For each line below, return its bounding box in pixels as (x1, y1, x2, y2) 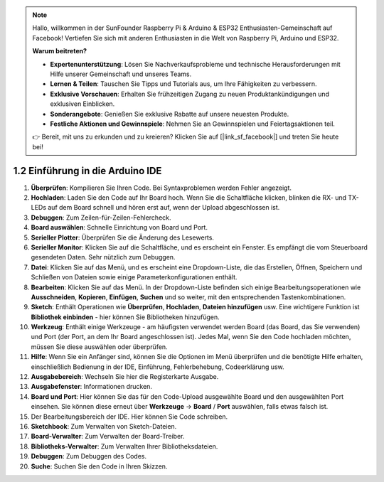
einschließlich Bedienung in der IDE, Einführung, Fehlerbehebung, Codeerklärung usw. (31, 363, 284, 371)
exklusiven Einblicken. (50, 100, 115, 108)
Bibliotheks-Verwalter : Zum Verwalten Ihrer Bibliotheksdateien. (31, 441, 218, 451)
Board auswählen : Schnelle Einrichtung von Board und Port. (31, 223, 208, 232)
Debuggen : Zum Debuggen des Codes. (31, 452, 147, 461)
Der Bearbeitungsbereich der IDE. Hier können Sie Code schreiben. (31, 412, 228, 421)
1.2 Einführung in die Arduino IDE (13, 164, 162, 177)
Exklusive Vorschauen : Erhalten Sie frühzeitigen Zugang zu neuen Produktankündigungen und (50, 90, 330, 98)
